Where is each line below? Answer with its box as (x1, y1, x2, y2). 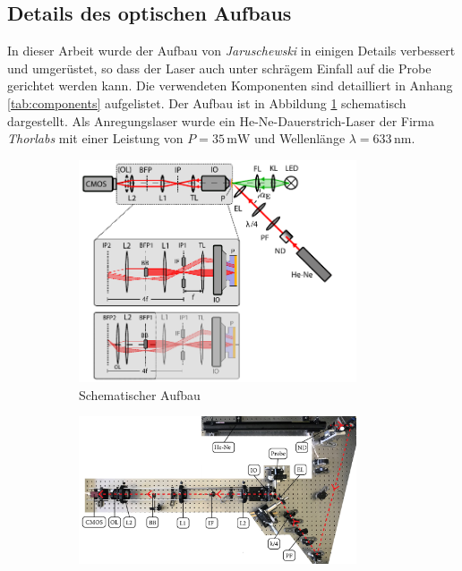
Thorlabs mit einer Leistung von (7, 129, 184, 148)
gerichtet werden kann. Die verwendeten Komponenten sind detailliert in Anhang (7, 76, 453, 95)
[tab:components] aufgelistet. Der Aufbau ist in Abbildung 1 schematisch (7, 93, 406, 112)
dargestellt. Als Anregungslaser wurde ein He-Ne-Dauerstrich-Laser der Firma (7, 111, 434, 130)
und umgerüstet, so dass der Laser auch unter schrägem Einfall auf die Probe (7, 58, 432, 77)
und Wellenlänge (253, 129, 346, 148)
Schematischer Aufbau (79, 385, 201, 404)
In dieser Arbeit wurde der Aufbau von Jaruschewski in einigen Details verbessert (7, 41, 456, 60)
